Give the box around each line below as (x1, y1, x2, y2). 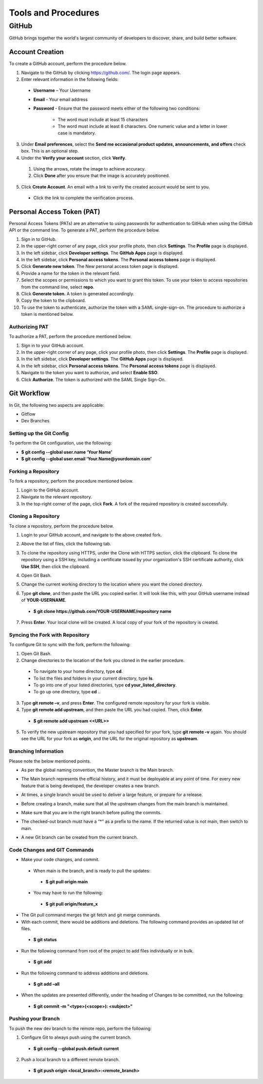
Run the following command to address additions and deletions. (21, 970, 149, 976)
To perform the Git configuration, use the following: (9, 440, 112, 446)
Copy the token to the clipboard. (21, 298, 86, 304)
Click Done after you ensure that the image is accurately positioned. (33, 173, 170, 179)
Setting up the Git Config (9, 430, 69, 437)
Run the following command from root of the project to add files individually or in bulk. (21, 948, 194, 953)
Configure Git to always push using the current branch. (21, 1034, 131, 1040)
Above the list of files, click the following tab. (21, 541, 112, 547)
